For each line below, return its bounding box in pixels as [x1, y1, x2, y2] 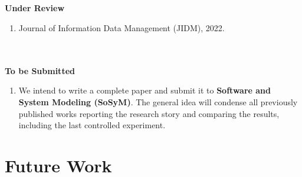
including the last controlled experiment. [18, 119, 166, 131]
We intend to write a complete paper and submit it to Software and [18, 84, 271, 96]
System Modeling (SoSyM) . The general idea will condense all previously [18, 95, 298, 108]
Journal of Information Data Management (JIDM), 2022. [18, 21, 225, 34]
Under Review [5, 2, 65, 14]
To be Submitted [5, 64, 75, 76]
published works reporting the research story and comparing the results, [18, 107, 280, 119]
